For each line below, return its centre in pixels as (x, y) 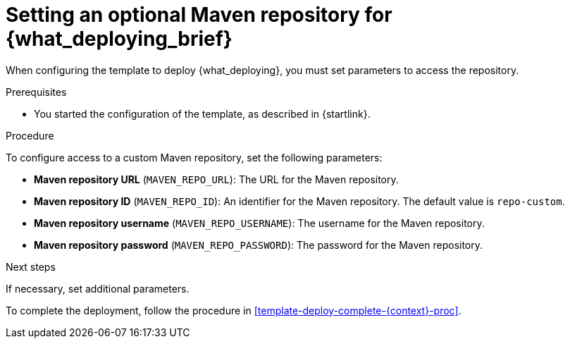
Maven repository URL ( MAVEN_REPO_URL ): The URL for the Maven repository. (216, 179)
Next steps (31, 266)
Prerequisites (36, 92)
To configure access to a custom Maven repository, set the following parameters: (194, 157)
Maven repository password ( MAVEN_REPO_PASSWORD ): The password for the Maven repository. (259, 245)
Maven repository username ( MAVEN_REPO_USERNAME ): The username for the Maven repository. (259, 223)
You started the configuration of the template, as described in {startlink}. (202, 113)
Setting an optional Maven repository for (199, 15)
